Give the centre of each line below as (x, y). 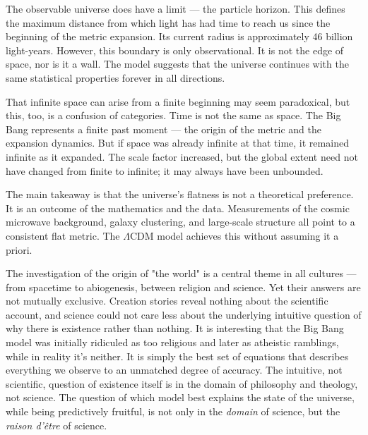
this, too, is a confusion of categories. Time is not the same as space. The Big (173, 115)
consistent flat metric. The (63, 235)
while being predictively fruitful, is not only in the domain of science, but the (173, 411)
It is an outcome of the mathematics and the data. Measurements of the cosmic (178, 208)
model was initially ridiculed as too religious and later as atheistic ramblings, (172, 342)
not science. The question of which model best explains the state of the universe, (180, 397)
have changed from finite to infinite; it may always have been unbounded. (165, 170)
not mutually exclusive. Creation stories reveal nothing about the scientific (167, 301)
